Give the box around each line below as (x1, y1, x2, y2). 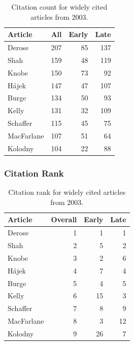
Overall (51, 214, 77, 225)
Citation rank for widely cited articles (8, 187, 126, 197)
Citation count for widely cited (11, 2, 108, 12)
